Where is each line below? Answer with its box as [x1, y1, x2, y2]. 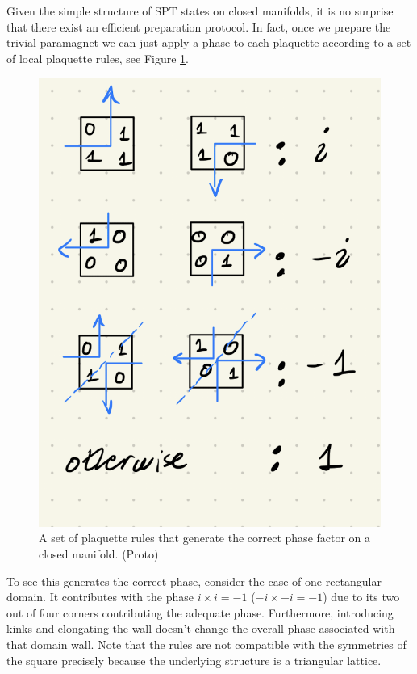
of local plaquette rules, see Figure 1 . [6, 49, 189, 66]
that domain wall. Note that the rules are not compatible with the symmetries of [6, 635, 407, 652]
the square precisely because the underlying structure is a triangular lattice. [6, 651, 382, 668]
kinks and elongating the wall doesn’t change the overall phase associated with [6, 620, 395, 637]
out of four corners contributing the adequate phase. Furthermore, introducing [6, 604, 394, 621]
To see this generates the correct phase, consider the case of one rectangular [6, 572, 382, 589]
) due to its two [323, 588, 400, 605]
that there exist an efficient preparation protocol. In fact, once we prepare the [6, 18, 391, 35]
